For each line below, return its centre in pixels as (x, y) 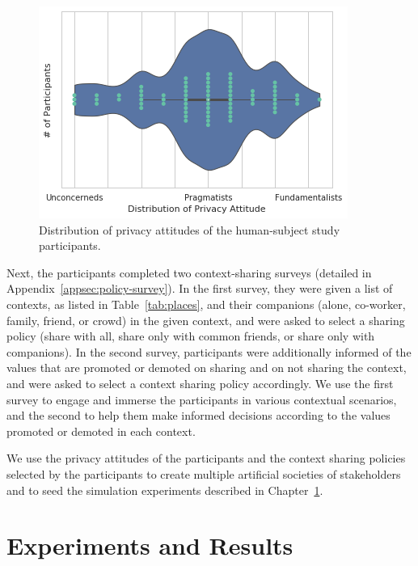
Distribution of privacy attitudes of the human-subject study (190, 229)
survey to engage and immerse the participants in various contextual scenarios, (202, 399)
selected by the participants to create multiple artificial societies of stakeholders (204, 473)
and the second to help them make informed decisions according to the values (198, 415)
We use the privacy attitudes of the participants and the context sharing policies (206, 458)
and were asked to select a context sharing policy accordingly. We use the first (200, 383)
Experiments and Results (150, 545)
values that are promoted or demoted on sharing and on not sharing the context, (207, 367)
